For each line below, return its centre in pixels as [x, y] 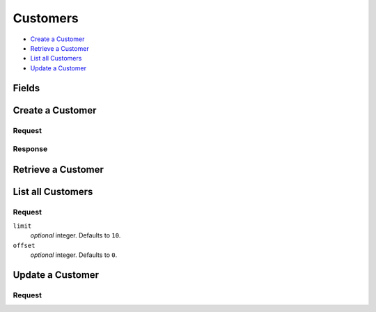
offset [24, 245]
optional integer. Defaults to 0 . [74, 255]
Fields [26, 88]
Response [30, 149]
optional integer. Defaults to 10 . [76, 235]
